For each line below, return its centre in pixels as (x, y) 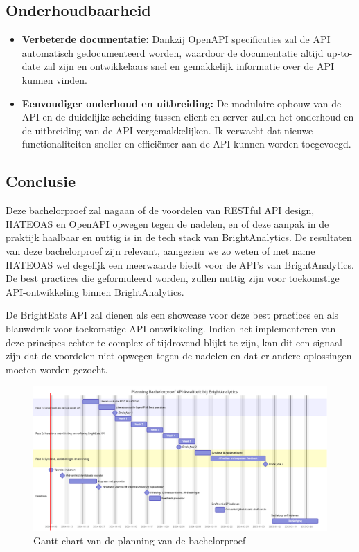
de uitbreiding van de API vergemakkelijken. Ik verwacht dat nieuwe (167, 130)
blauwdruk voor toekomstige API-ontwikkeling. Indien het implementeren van (171, 328)
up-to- (340, 52)
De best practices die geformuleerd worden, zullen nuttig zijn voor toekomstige (173, 278)
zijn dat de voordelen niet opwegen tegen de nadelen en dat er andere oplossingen (179, 356)
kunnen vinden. (54, 79)
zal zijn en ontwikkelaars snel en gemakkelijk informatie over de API (189, 66)
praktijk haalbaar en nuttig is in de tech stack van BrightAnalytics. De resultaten (179, 237)
